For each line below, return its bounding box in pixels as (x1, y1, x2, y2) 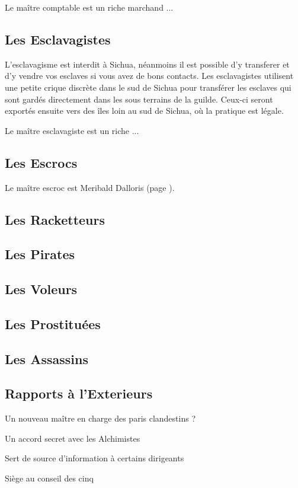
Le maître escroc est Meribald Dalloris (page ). (5, 181, 175, 193)
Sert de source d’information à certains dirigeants (5, 452, 184, 464)
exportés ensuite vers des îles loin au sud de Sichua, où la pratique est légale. (5, 104, 284, 117)
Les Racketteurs (5, 210, 105, 228)
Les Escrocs (5, 153, 78, 171)
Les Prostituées (5, 314, 101, 333)
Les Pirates (5, 245, 75, 263)
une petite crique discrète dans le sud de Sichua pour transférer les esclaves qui (5, 81, 291, 93)
